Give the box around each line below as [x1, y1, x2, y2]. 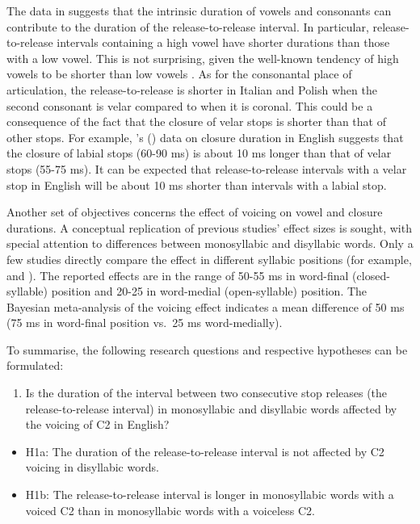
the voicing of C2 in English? [25, 416, 170, 433]
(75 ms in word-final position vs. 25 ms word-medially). [6, 314, 283, 331]
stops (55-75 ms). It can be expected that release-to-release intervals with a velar [6, 160, 407, 177]
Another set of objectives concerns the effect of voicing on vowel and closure [6, 203, 383, 220]
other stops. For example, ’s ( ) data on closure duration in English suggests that [6, 128, 404, 145]
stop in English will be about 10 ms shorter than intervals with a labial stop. [6, 176, 387, 193]
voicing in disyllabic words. [25, 459, 159, 476]
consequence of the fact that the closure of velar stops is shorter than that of [6, 113, 386, 130]
